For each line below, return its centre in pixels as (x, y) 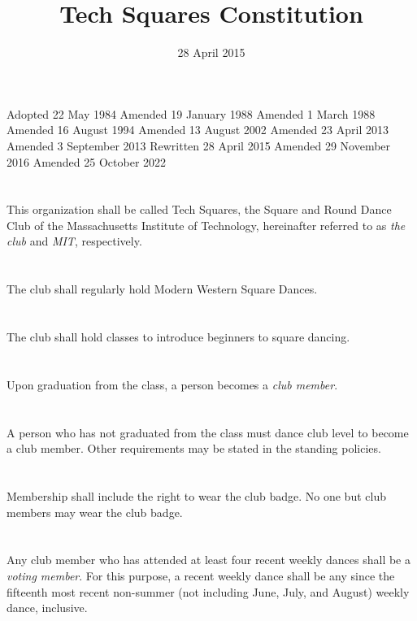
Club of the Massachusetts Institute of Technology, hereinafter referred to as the (206, 225)
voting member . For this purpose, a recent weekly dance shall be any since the (201, 575)
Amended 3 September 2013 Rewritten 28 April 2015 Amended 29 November (199, 145)
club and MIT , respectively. (74, 241)
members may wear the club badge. (95, 512)
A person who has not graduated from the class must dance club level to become (208, 432)
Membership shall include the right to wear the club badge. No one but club (196, 495)
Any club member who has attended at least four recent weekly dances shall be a (208, 560)
